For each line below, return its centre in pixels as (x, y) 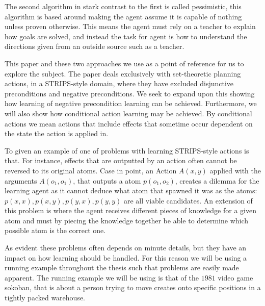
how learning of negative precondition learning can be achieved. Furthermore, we (131, 103)
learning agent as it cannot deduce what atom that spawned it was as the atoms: (131, 190)
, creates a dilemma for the (217, 180)
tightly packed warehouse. (45, 298)
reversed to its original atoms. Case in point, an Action (91, 170)
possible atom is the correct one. (55, 230)
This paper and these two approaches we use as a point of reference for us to (124, 63)
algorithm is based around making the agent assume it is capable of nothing (123, 16)
